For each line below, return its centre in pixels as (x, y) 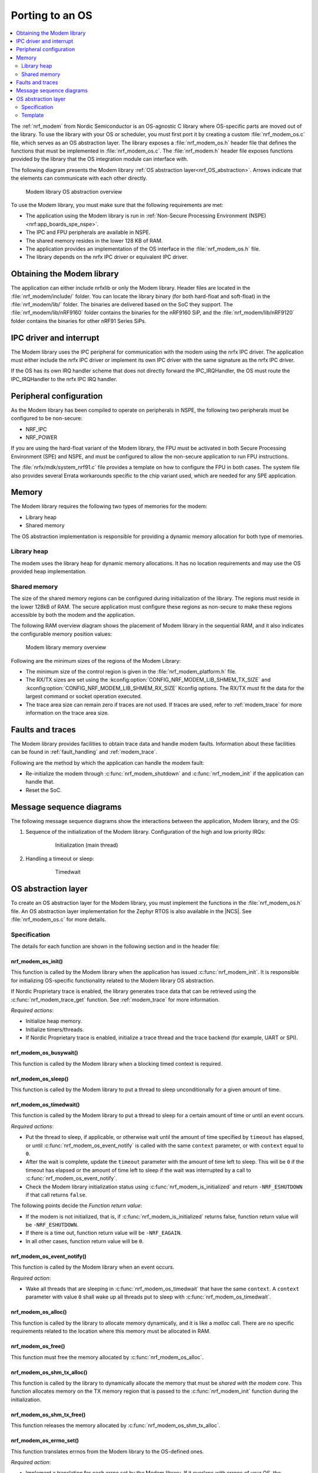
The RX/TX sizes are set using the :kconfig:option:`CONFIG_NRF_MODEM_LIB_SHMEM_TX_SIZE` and (148, 680)
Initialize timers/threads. (55, 1029)
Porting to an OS (52, 15)
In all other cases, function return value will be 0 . (85, 1241)
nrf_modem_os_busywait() (45, 1053)
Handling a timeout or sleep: (60, 858)
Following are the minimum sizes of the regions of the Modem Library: (96, 660)
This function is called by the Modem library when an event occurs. (93, 1267)
